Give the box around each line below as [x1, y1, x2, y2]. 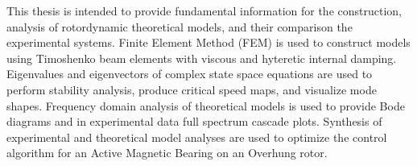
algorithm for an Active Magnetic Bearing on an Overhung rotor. [6, 144, 328, 161]
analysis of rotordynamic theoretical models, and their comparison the [6, 18, 353, 35]
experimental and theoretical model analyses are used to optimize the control [6, 128, 387, 145]
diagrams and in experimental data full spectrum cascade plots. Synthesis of [6, 113, 382, 130]
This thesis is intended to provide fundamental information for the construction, [6, 2, 402, 19]
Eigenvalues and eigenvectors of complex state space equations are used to [6, 65, 373, 82]
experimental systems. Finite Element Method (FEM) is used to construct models [6, 34, 411, 51]
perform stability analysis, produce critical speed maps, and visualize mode [6, 81, 377, 98]
